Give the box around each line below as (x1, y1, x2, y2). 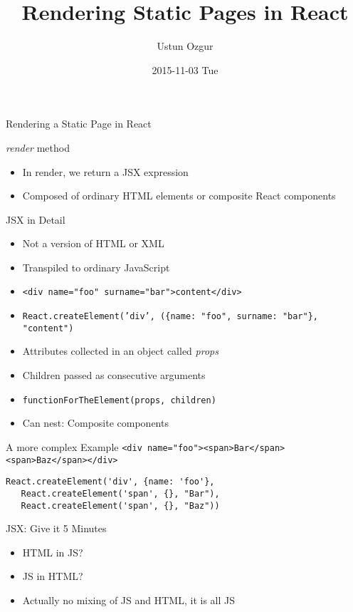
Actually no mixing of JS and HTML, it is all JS (22, 592, 235, 607)
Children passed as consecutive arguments (22, 368, 206, 383)
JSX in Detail (6, 212, 65, 227)
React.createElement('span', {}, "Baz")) (21, 500, 220, 511)
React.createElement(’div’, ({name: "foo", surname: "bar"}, (22, 311, 319, 322)
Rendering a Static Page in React (6, 116, 152, 131)
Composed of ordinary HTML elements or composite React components (22, 188, 336, 203)
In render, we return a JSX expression (22, 164, 189, 179)
